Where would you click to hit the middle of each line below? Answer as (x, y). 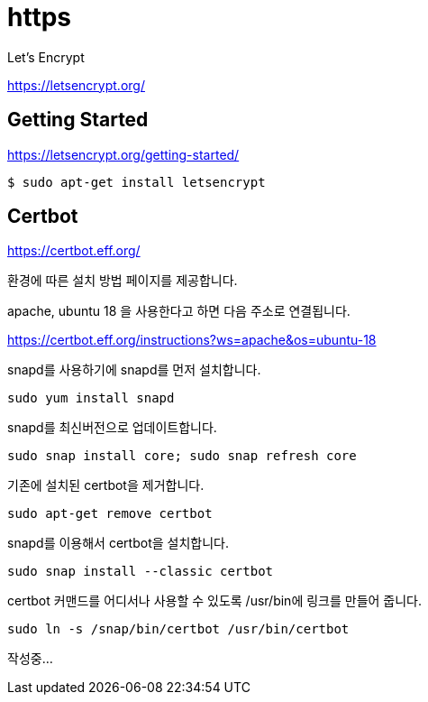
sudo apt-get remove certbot (110, 514)
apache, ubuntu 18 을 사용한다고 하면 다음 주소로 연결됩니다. (179, 311)
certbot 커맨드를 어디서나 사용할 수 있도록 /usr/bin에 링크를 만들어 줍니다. (215, 601)
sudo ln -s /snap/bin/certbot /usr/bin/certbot (178, 629)
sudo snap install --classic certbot (141, 572)
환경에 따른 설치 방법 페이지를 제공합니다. (123, 281)
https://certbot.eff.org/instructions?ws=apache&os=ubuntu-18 (192, 340)
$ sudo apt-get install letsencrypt (137, 182)
